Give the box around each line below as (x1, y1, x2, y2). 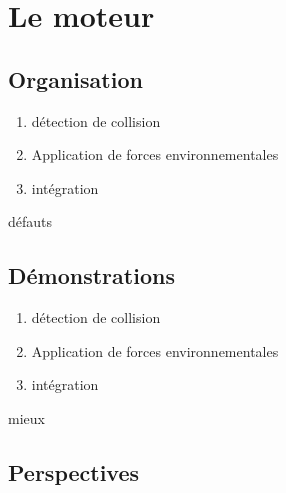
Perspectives (8, 456, 140, 487)
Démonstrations (8, 260, 175, 291)
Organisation (8, 63, 143, 94)
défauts (8, 211, 53, 232)
